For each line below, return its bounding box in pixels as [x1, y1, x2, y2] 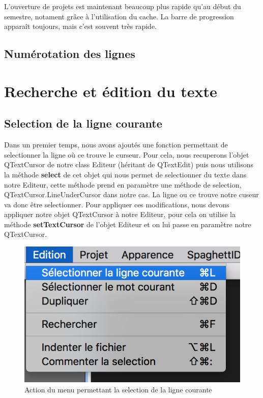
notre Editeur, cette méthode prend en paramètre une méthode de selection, [4, 179, 242, 190]
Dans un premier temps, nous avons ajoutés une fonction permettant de [4, 139, 228, 150]
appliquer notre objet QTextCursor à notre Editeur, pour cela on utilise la [4, 209, 236, 220]
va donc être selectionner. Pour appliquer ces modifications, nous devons [4, 199, 229, 209]
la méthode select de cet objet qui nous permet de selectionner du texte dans [4, 169, 247, 179]
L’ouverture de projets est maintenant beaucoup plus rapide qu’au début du [4, 1, 241, 11]
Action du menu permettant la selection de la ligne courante [24, 384, 212, 394]
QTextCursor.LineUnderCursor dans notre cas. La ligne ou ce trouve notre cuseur [4, 189, 259, 200]
